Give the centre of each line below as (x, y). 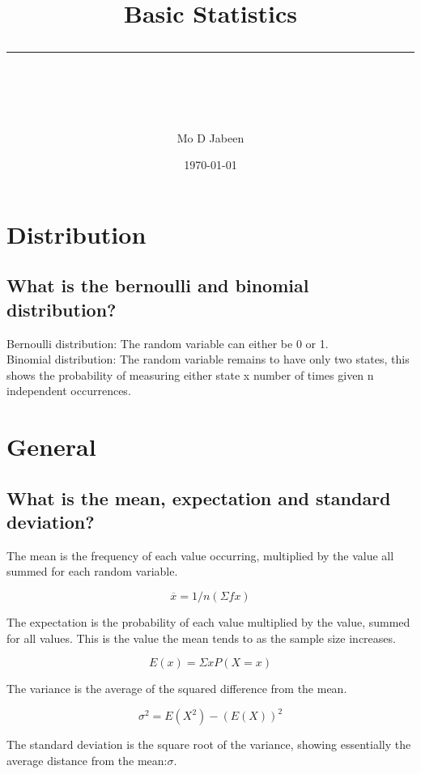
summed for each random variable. (92, 571)
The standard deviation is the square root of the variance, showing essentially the (209, 744)
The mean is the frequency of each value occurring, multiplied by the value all (200, 555)
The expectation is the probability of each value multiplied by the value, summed (208, 622)
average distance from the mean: (87, 760)
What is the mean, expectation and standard (199, 498)
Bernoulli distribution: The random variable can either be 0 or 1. (168, 343)
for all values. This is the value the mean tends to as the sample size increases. (201, 638)
